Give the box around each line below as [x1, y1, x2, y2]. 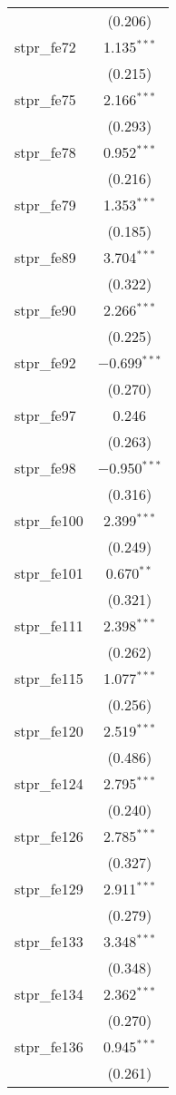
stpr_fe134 [15, 983, 83, 1004]
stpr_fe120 [15, 720, 83, 741]
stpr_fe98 [15, 457, 76, 478]
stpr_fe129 [15, 878, 83, 899]
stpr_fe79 [15, 194, 76, 215]
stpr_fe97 [15, 405, 76, 425]
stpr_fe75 [15, 89, 76, 110]
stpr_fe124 [15, 773, 83, 794]
